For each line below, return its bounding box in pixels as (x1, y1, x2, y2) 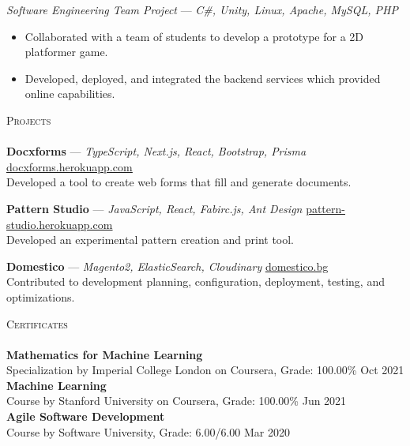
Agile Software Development (6, 408, 165, 425)
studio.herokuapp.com (6, 216, 113, 232)
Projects (6, 111, 51, 128)
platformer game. (24, 43, 108, 60)
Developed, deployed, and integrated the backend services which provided (24, 69, 381, 86)
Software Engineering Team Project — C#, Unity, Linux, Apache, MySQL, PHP (6, 2, 398, 17)
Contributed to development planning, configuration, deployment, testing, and (6, 273, 385, 290)
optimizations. (6, 288, 75, 305)
